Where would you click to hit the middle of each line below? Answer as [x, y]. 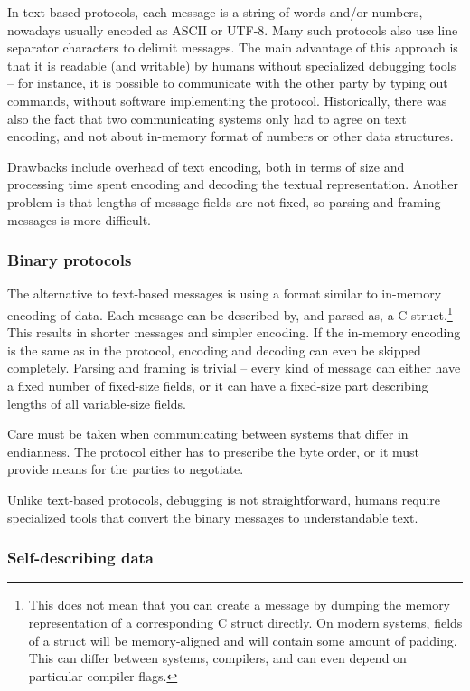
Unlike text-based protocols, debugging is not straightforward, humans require [224, 499]
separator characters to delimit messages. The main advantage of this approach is [233, 47]
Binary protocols [70, 260]
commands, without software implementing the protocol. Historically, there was [227, 100]
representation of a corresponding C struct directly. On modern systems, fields [245, 622]
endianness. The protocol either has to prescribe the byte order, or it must [214, 451]
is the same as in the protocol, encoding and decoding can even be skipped [214, 350]
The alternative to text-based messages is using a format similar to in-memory [225, 293]
